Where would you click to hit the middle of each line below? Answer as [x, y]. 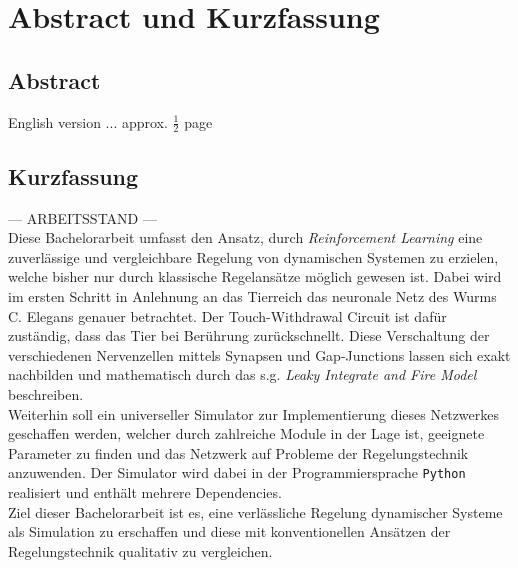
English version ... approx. [88, 121]
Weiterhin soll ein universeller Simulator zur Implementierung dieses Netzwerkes [254, 413]
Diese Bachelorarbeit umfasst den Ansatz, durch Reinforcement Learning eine [245, 237]
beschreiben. [46, 393]
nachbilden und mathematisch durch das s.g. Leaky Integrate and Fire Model [242, 374]
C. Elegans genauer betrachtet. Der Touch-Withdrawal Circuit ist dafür [227, 315]
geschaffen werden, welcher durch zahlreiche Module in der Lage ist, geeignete [246, 433]
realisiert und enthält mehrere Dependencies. [145, 491]
